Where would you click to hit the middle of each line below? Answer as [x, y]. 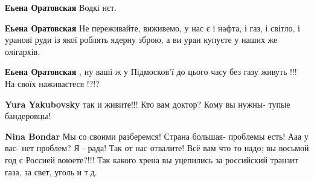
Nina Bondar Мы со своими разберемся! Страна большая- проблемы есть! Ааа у [157, 136]
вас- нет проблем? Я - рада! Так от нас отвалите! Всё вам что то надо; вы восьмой [157, 148]
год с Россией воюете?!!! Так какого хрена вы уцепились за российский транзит [152, 159]
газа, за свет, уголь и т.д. [51, 171]
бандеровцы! [28, 116]
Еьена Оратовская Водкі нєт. [61, 7]
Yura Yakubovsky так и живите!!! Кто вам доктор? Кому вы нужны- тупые [148, 104]
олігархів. [23, 51]
